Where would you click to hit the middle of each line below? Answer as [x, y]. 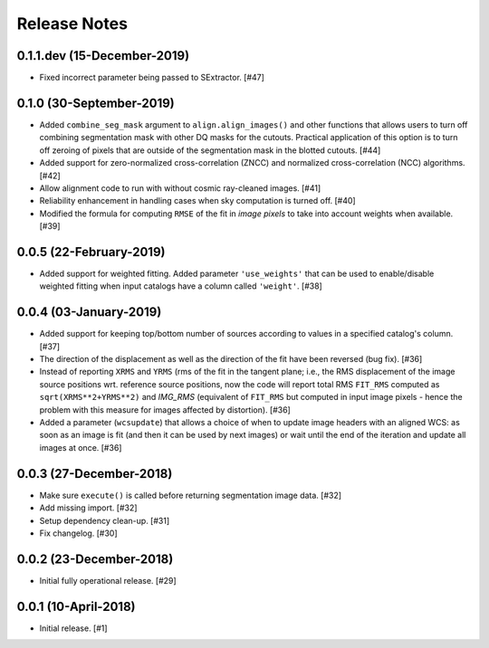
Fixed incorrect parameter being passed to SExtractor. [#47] [152, 78]
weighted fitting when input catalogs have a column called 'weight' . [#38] [181, 286]
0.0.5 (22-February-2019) [91, 252]
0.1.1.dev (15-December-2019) [103, 56]
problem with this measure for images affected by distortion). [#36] [165, 410]
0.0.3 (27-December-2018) [95, 474]
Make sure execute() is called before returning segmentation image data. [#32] [191, 495]
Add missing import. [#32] [88, 508]
